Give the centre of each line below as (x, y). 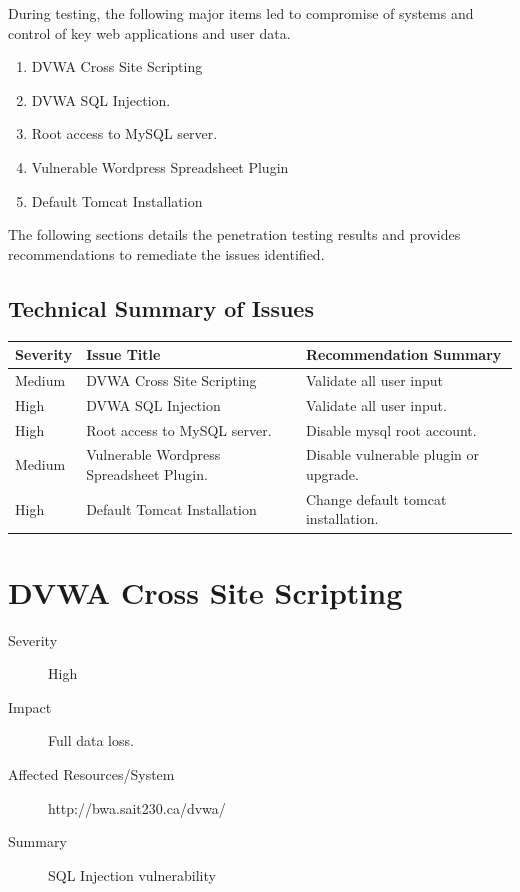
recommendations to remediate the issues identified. (166, 253)
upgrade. (332, 474)
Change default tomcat (376, 498)
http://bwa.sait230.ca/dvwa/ (137, 807)
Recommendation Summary (403, 354)
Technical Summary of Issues (161, 307)
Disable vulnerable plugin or (392, 454)
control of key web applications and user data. (149, 32)
